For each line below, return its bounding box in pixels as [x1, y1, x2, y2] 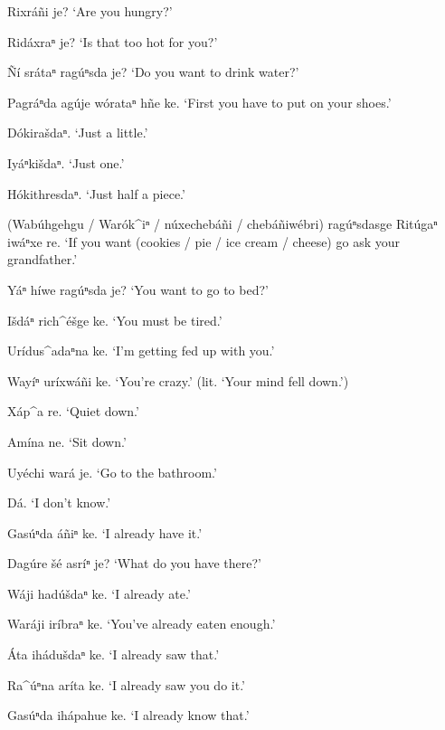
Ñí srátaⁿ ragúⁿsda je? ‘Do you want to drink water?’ [7, 62, 299, 81]
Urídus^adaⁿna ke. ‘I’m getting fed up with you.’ [7, 341, 275, 360]
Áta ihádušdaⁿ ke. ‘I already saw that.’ [7, 645, 220, 664]
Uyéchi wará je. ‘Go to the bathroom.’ [7, 462, 217, 481]
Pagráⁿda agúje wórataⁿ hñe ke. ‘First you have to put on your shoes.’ [7, 92, 392, 111]
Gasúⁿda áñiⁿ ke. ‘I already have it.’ [7, 523, 203, 542]
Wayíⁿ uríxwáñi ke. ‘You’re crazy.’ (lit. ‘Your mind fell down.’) [7, 371, 349, 390]
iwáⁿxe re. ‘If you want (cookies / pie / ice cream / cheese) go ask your [7, 232, 400, 251]
